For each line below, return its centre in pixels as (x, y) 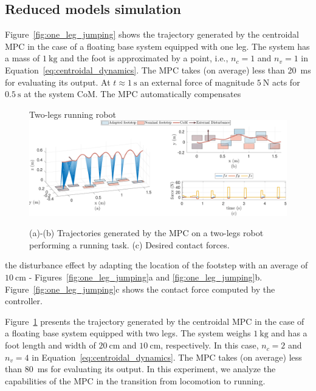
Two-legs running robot (73, 114)
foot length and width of (50, 345)
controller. (24, 301)
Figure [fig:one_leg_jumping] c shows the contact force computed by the (140, 289)
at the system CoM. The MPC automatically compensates (132, 94)
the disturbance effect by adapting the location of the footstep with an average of (156, 265)
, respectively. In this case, (210, 345)
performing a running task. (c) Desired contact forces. (129, 244)
